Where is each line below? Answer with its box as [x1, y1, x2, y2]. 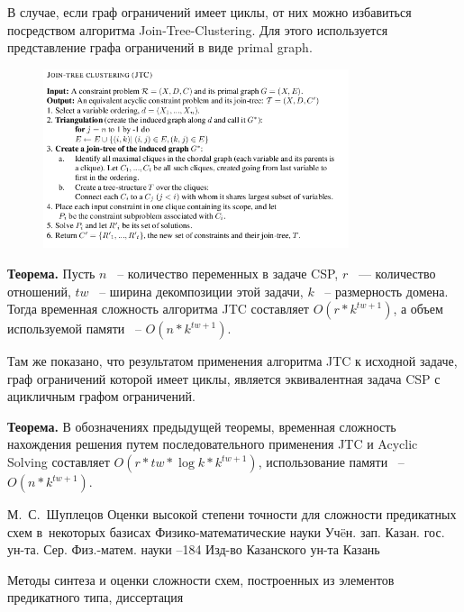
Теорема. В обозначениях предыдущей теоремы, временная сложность [7, 416, 396, 435]
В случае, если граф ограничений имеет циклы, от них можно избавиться [7, 3, 412, 21]
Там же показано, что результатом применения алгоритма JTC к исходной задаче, [7, 352, 458, 370]
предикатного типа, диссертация [7, 588, 184, 607]
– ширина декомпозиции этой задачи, [99, 281, 304, 300]
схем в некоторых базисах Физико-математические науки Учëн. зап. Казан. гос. [7, 522, 445, 541]
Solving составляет [7, 452, 110, 471]
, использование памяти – [258, 452, 405, 471]
